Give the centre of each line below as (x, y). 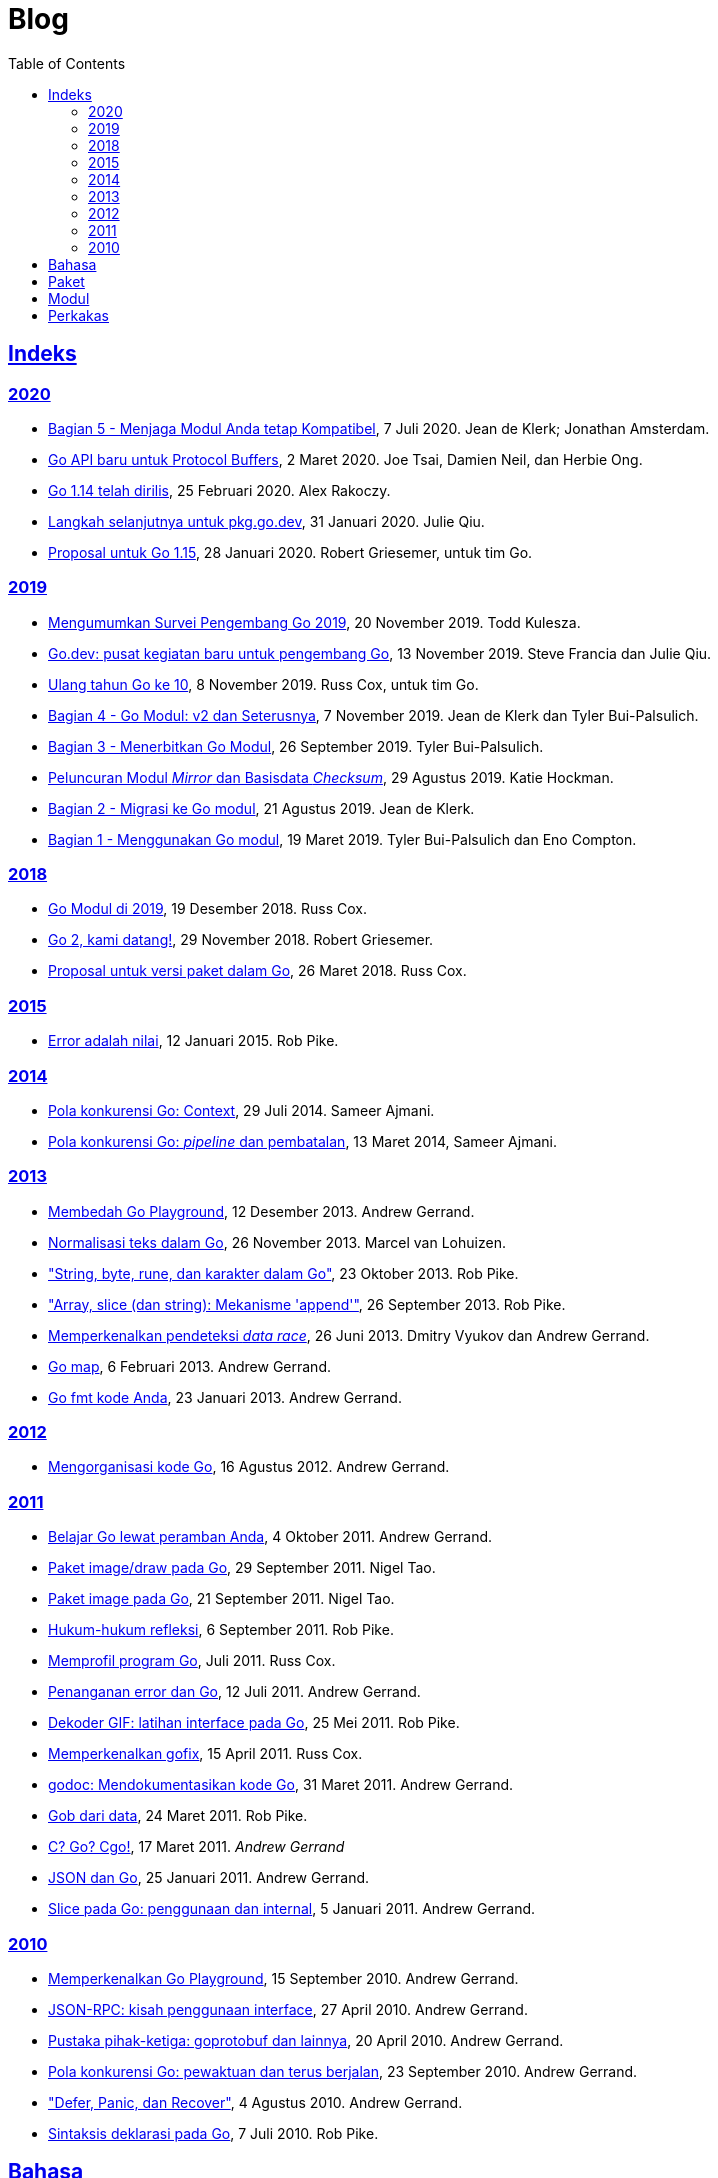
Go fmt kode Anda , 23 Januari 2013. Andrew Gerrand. (225, 1397)
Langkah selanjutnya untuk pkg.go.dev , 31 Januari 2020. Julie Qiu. (266, 521)
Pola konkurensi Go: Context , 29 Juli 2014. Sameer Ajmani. (241, 1110)
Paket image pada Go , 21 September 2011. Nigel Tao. (221, 1599)
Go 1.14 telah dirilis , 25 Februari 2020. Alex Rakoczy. (219, 490)
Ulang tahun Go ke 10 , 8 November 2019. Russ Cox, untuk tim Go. (263, 684)
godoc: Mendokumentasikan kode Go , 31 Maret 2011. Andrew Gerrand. (281, 1785)
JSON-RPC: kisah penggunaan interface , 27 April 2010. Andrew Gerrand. (288, 2009)
